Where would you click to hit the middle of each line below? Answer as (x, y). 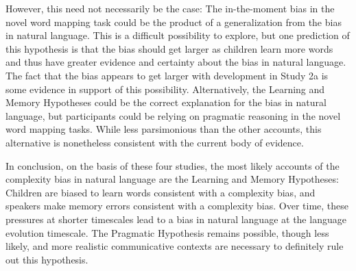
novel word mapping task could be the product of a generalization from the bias (174, 22)
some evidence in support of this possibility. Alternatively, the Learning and (165, 89)
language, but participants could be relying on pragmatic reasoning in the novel (173, 115)
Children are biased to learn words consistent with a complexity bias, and (161, 192)
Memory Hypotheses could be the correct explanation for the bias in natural (166, 102)
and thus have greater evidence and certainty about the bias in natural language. (176, 62)
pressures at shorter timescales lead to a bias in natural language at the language (176, 219)
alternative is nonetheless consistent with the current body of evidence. (155, 142)
